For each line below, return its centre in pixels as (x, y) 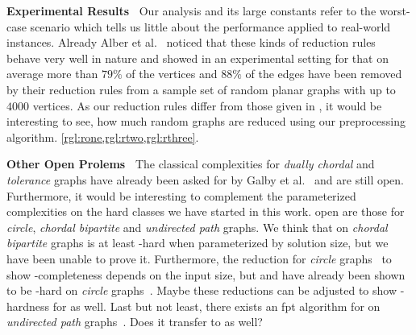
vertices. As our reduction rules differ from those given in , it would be (207, 105)
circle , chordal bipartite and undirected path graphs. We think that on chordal (197, 227)
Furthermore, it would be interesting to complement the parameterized (181, 195)
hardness (28, 306)
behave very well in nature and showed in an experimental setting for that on (198, 58)
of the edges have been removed (324, 74)
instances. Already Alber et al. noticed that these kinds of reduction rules (191, 42)
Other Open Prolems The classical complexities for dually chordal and (191, 164)
